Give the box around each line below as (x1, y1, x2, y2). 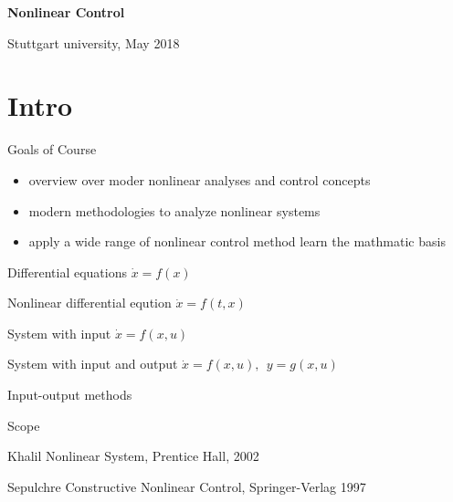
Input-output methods (7, 385, 132, 404)
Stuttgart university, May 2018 (7, 33, 180, 52)
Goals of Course (7, 140, 97, 159)
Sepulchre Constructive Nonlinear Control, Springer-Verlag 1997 (7, 476, 366, 496)
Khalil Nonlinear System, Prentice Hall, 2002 (7, 446, 259, 465)
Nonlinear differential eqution (7, 293, 172, 312)
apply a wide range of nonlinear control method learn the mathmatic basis (28, 232, 446, 251)
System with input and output (7, 354, 178, 373)
